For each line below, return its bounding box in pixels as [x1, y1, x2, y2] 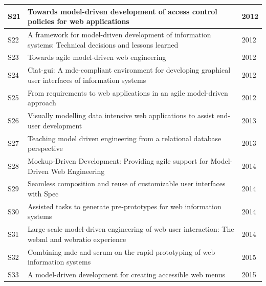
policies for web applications [28, 16, 129, 27]
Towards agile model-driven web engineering [28, 52, 166, 62]
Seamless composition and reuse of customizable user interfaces [28, 178, 226, 189]
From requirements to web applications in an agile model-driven [28, 87, 228, 98]
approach [28, 97, 56, 108]
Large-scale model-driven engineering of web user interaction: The [28, 224, 234, 234]
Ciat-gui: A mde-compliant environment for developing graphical [28, 64, 231, 75]
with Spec [28, 188, 59, 199]
